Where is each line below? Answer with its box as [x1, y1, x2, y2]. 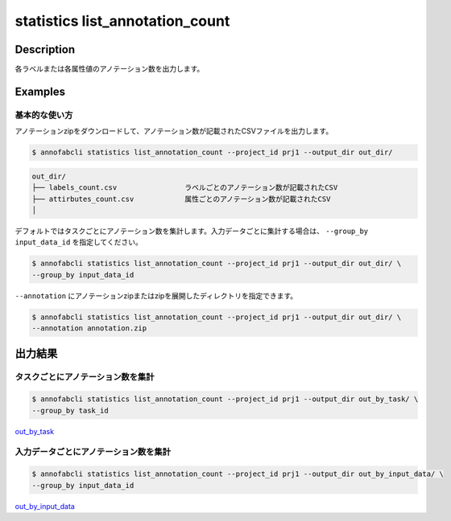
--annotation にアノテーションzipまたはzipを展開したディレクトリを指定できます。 [14, 290, 298, 301]
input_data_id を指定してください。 [14, 237, 143, 247]
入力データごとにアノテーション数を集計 [14, 446, 172, 457]
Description [14, 43, 76, 56]
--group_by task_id [31, 406, 109, 415]
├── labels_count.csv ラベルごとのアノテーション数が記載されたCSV [31, 183, 338, 192]
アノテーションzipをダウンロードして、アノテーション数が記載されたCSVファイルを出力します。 [14, 126, 333, 136]
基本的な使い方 [14, 109, 73, 121]
